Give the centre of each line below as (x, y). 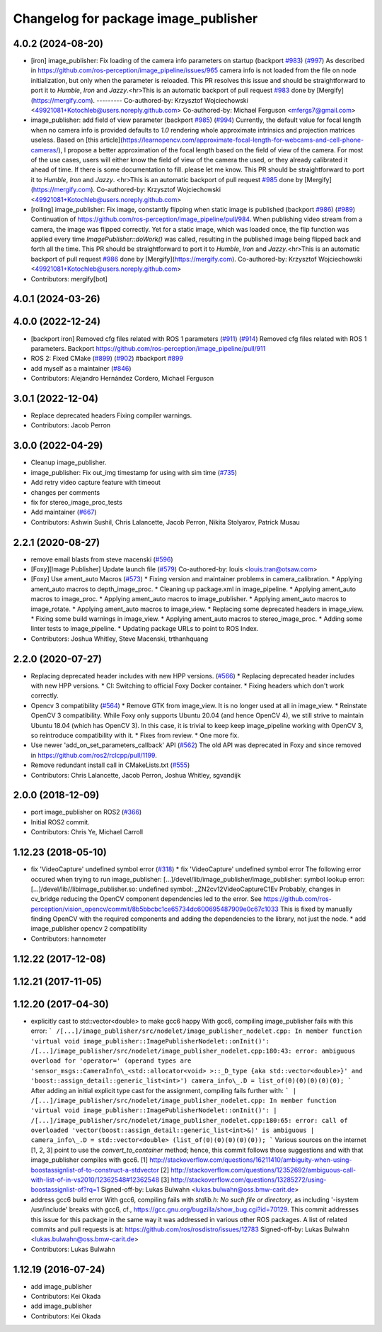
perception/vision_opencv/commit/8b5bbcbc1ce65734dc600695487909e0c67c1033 (155, 909)
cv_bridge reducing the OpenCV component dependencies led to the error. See (146, 899)
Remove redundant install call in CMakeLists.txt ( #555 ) (110, 765)
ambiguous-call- (332, 1170)
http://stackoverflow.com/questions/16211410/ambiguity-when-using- (251, 1160)
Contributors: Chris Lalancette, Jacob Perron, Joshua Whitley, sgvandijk (136, 775)
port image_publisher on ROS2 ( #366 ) (86, 812)
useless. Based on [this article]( (77, 140)
